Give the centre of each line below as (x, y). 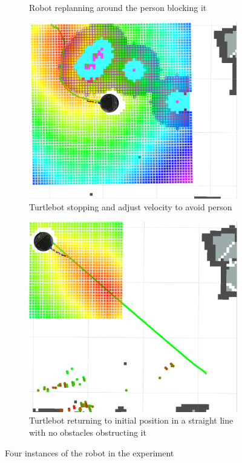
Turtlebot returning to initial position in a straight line (131, 420)
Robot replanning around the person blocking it (118, 7)
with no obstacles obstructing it (88, 432)
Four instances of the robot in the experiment (90, 452)
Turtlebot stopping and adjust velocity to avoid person (131, 207)
